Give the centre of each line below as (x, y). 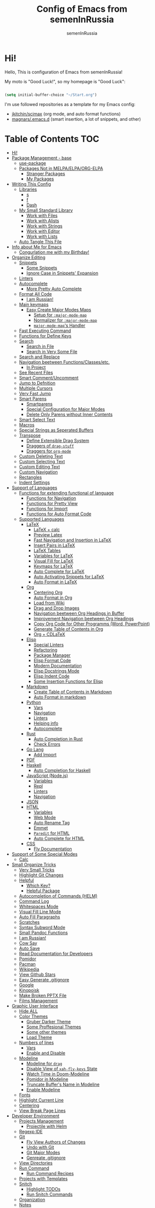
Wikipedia (29, 969)
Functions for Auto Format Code (59, 514)
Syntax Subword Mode (42, 927)
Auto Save (29, 948)
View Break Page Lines (42, 1110)
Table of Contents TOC (52, 139)
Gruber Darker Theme (49, 1021)
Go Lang (35, 749)
